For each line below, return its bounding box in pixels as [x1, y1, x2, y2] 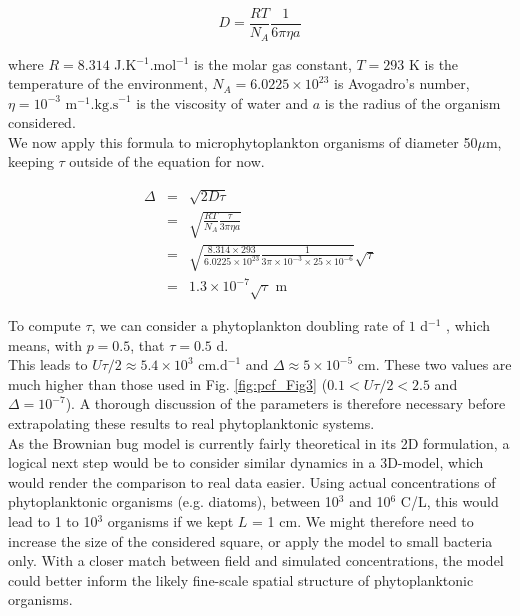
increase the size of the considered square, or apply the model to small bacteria [8, 530, 493, 551]
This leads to [8, 354, 88, 375]
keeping [8, 151, 54, 172]
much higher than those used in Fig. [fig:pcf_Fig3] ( [8, 373, 328, 394]
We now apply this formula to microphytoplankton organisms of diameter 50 [8, 131, 478, 152]
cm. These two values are [357, 354, 512, 375]
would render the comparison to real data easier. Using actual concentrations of [8, 471, 496, 492]
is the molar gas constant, [194, 53, 352, 74]
